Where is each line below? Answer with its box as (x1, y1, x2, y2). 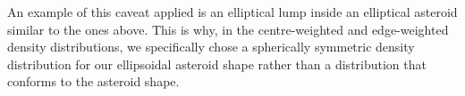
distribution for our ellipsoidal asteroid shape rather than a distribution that (7, 54, 427, 73)
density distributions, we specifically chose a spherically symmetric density (7, 37, 415, 56)
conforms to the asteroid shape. (7, 72, 180, 91)
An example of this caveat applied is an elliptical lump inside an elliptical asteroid (7, 3, 458, 20)
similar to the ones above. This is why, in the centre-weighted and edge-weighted (7, 20, 449, 38)
